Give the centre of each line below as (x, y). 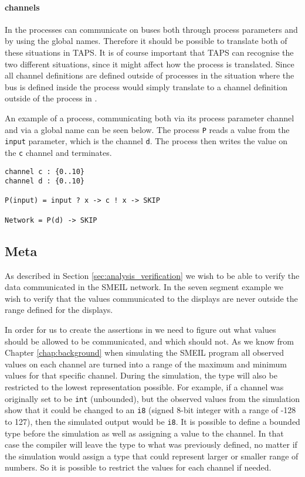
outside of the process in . (51, 98)
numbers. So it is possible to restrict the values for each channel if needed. (138, 467)
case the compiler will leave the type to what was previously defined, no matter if (151, 444)
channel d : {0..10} (45, 181)
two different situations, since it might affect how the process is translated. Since (150, 64)
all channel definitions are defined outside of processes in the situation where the (150, 75)
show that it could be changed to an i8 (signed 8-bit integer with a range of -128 (150, 410)
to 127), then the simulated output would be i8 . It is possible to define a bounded (152, 421)
